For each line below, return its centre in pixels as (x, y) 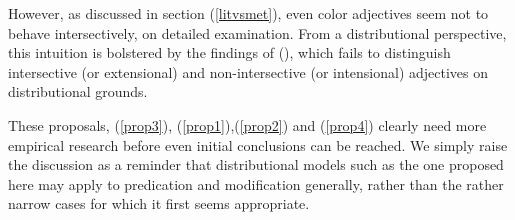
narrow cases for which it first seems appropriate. (159, 203)
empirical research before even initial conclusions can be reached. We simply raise (258, 144)
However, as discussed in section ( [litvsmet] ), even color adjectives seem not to (248, 13)
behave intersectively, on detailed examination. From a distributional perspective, (257, 32)
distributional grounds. (78, 91)
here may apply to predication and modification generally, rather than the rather (256, 183)
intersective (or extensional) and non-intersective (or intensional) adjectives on (248, 71)
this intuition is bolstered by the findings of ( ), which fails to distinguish (229, 52)
